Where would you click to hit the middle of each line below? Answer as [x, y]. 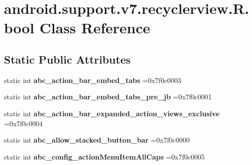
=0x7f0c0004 [23, 123]
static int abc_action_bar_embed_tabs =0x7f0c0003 [93, 80]
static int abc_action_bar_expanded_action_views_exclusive [112, 113]
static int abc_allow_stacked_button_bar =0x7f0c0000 [97, 140]
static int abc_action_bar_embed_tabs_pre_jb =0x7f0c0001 [108, 97]
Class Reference [95, 28]
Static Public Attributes [67, 59]
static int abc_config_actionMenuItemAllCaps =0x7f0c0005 [104, 156]
